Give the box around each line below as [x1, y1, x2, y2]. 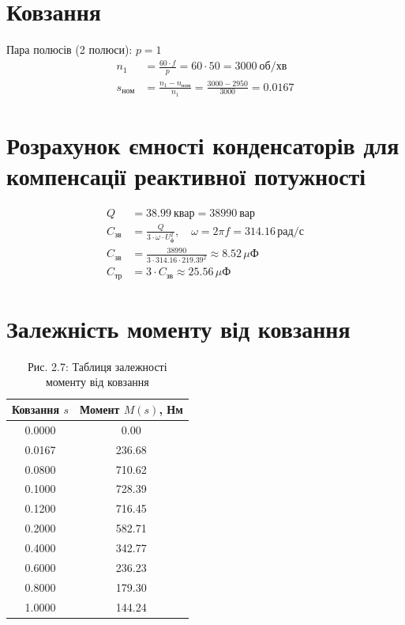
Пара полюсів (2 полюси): [6, 41, 133, 58]
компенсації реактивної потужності [6, 160, 366, 192]
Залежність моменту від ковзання [6, 312, 351, 344]
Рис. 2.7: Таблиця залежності [28, 358, 167, 374]
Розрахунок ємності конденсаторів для [6, 129, 399, 161]
